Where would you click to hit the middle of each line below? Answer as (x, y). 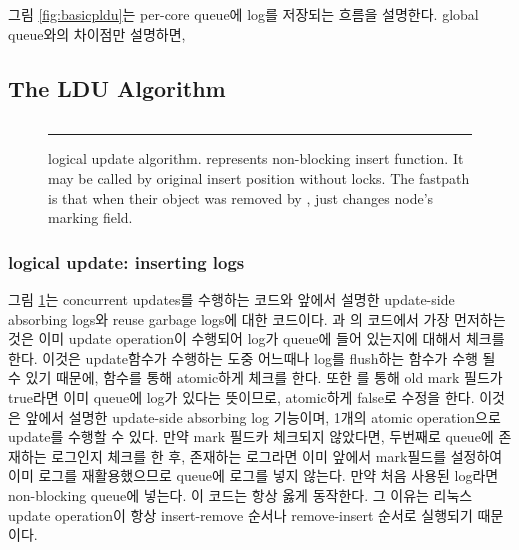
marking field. (90, 217)
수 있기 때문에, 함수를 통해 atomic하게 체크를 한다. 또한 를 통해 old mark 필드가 (255, 377)
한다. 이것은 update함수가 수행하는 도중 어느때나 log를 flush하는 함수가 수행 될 (252, 357)
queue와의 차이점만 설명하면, (97, 33)
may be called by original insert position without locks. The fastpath (259, 177)
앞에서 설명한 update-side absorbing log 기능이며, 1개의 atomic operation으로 (263, 416)
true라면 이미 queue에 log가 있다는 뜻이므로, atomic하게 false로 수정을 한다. (241, 396)
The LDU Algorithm (117, 87)
